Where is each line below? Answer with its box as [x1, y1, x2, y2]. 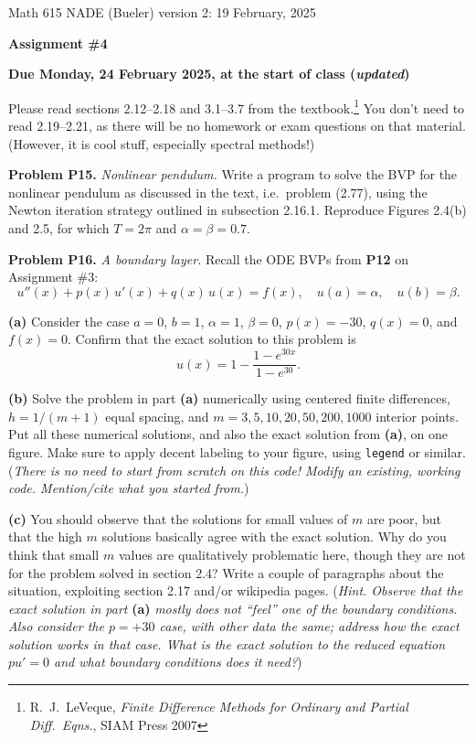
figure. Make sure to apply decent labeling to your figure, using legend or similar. [8, 442, 466, 461]
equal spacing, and [105, 406, 209, 425]
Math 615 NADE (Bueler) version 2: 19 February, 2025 [8, 3, 316, 21]
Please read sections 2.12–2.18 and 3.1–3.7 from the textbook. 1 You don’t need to [8, 95, 465, 117]
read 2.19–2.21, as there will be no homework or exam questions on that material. [8, 116, 466, 135]
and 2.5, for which [8, 219, 110, 237]
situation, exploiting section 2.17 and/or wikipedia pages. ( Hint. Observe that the [8, 581, 463, 600]
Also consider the [8, 617, 104, 636]
